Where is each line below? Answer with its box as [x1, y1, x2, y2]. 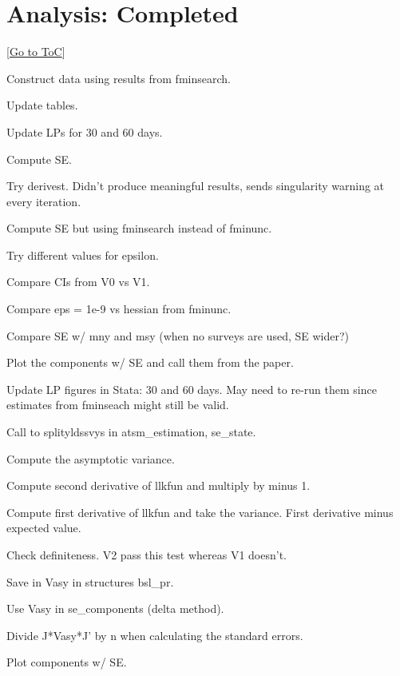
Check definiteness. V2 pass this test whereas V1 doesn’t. [6, 547, 287, 563]
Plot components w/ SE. [6, 654, 127, 670]
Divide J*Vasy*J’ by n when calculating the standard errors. [6, 626, 303, 643]
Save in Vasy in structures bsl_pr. [6, 573, 174, 590]
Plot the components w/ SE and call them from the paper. [6, 354, 294, 371]
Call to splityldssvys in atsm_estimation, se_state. [6, 423, 256, 440]
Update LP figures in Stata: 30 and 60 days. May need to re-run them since [6, 380, 377, 397]
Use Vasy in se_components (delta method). [6, 600, 224, 617]
